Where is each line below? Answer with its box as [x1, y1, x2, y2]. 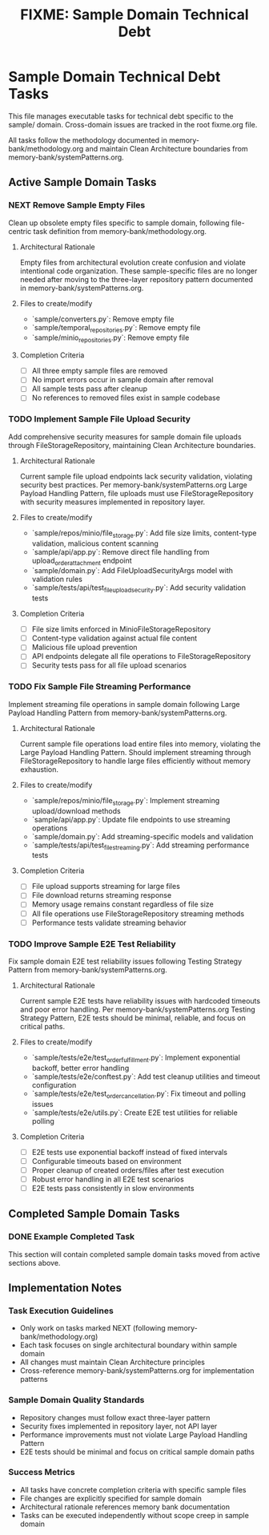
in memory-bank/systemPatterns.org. [19, 283, 144, 293]
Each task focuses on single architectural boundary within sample [19, 1340, 238, 1350]
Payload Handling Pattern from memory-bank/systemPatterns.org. [8, 708, 227, 717]
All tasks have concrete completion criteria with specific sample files [19, 1485, 247, 1494]
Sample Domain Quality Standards [8, 1395, 145, 1406]
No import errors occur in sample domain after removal [31, 375, 214, 385]
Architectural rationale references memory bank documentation [19, 1501, 231, 1512]
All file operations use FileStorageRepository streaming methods [31, 908, 245, 919]
